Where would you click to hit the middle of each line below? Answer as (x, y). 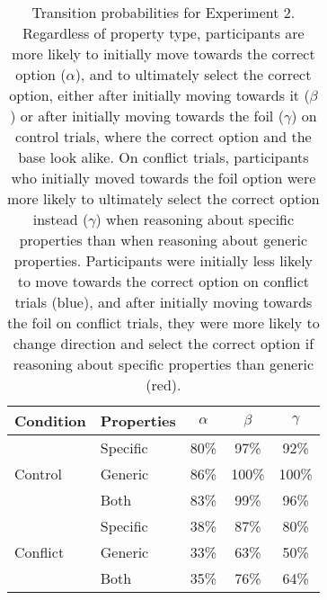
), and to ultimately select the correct (193, 74)
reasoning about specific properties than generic (163, 364)
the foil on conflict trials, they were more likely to (163, 322)
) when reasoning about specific (195, 219)
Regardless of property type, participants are (163, 33)
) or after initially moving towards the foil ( (147, 116)
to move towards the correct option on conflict (163, 281)
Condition (50, 421)
